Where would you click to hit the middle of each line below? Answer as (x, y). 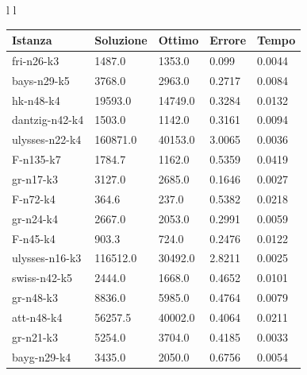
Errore (228, 40)
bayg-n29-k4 (42, 356)
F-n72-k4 (34, 198)
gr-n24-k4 (35, 218)
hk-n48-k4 (36, 100)
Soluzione (121, 40)
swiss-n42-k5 (42, 278)
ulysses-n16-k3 (47, 258)
